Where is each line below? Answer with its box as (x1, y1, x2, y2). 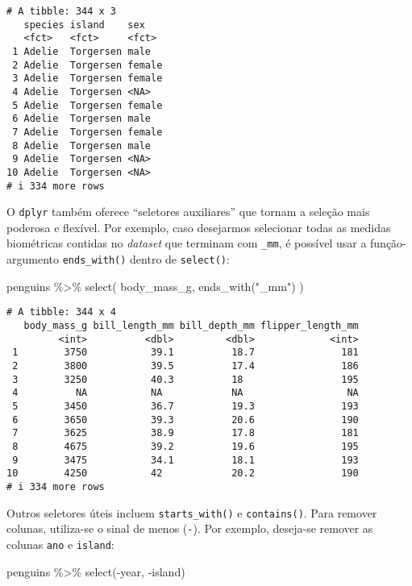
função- (370, 235, 406, 251)
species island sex (23, 19, 145, 31)
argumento (6, 251, 59, 268)
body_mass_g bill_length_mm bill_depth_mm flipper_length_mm (23, 320, 359, 331)
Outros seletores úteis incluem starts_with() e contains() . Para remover (6, 504, 377, 521)
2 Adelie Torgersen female (12, 59, 163, 71)
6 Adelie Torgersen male (12, 113, 151, 125)
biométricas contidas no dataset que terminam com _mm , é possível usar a (6, 235, 367, 251)
